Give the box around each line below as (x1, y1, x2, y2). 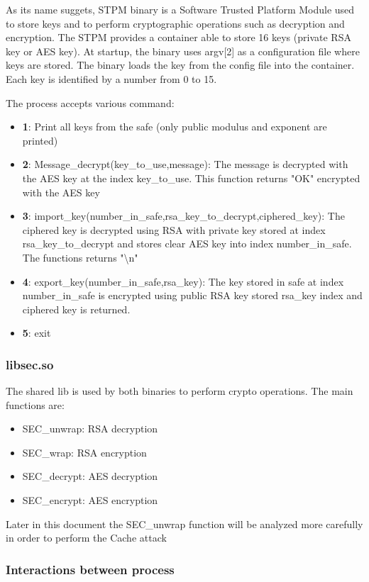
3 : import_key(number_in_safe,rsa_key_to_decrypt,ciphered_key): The (22, 208, 345, 223)
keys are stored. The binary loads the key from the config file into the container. (6, 57, 355, 72)
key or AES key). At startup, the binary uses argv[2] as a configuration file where (6, 43, 360, 58)
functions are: (6, 397, 65, 412)
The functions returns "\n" (22, 250, 138, 264)
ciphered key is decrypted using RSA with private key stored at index (22, 222, 326, 237)
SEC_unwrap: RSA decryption (22, 421, 158, 436)
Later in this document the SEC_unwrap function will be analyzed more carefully (6, 516, 363, 531)
